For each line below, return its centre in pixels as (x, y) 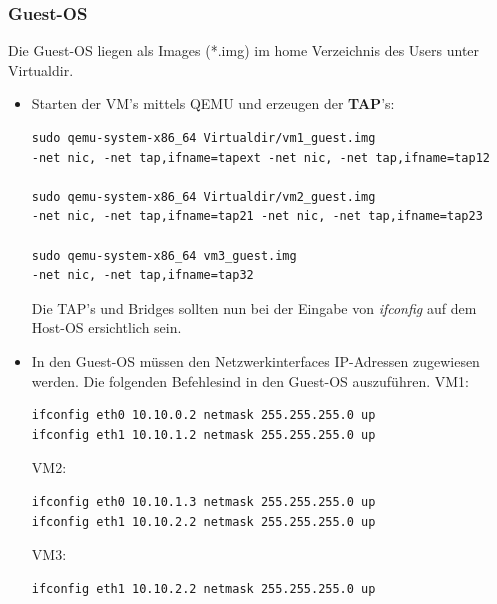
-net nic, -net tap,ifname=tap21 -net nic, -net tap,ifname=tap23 (257, 216)
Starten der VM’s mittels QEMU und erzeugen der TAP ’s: (213, 103)
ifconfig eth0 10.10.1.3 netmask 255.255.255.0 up (203, 501)
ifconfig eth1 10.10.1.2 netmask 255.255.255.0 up (203, 434)
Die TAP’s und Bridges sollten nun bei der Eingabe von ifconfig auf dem (254, 307)
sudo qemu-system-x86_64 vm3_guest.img (164, 255)
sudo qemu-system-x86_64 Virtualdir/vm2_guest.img (203, 196)
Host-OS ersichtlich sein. (106, 327)
